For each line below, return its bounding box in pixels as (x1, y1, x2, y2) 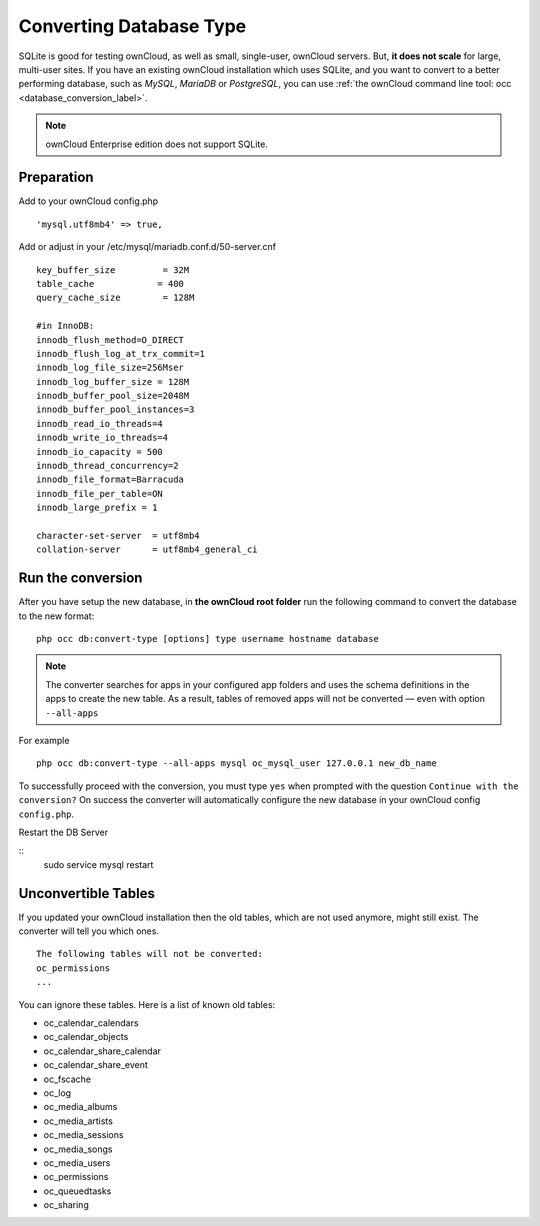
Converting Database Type (18, 15, 247, 37)
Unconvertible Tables (18, 885, 155, 902)
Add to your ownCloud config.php (18, 195, 159, 207)
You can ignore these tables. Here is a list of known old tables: (18, 998, 276, 1010)
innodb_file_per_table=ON (36, 488, 164, 499)
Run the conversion (18, 570, 143, 587)
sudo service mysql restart (43, 858, 154, 870)
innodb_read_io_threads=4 (36, 418, 164, 429)
